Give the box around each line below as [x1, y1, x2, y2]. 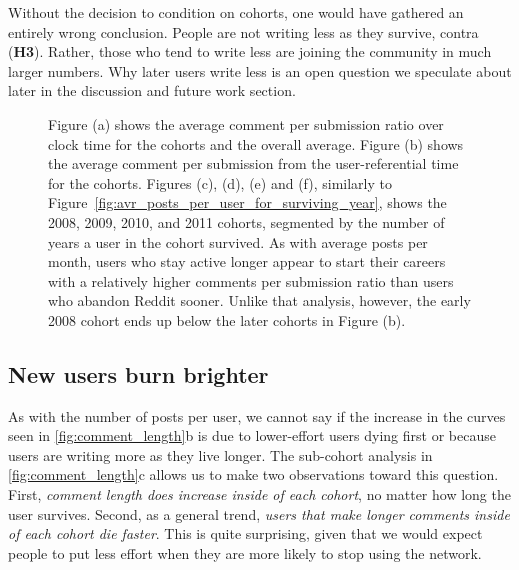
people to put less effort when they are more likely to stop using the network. [8, 542, 482, 563]
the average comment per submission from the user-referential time [48, 153, 459, 174]
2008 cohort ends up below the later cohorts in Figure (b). [48, 309, 406, 330]
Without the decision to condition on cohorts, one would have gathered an [8, 2, 464, 22]
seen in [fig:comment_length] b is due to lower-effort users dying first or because [8, 425, 496, 446]
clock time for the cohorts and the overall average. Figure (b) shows [48, 133, 464, 154]
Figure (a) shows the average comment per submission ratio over [48, 113, 444, 134]
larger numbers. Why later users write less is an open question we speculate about [8, 60, 512, 81]
